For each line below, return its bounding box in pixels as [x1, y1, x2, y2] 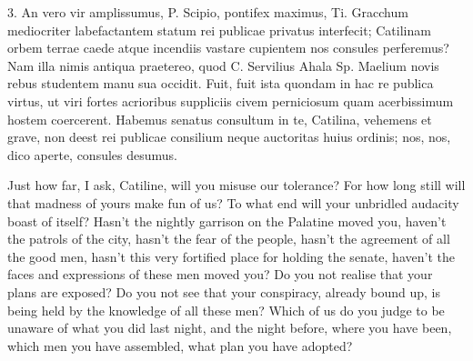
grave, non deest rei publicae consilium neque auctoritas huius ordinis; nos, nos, [7, 127, 451, 146]
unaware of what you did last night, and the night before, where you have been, [7, 318, 452, 337]
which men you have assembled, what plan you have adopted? [7, 336, 353, 355]
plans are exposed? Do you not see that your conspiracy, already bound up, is [7, 282, 440, 301]
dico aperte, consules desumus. [7, 145, 177, 164]
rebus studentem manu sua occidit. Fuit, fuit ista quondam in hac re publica [7, 74, 434, 93]
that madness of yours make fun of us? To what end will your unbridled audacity [7, 193, 459, 212]
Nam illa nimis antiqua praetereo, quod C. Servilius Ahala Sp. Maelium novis [7, 55, 439, 75]
